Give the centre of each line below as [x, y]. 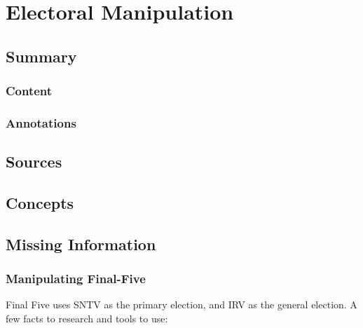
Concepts [40, 203]
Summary [41, 56]
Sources [34, 162]
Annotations [41, 122]
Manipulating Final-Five [76, 279]
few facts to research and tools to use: [87, 318]
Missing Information [81, 244]
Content [29, 91]
